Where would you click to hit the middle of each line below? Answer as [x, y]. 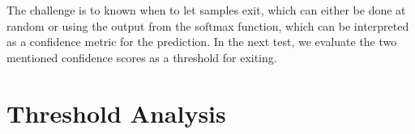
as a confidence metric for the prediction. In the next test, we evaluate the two [202, 42]
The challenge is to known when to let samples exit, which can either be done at [206, 10]
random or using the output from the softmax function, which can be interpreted [208, 25]
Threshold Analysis [116, 113]
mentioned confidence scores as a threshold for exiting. [142, 57]
